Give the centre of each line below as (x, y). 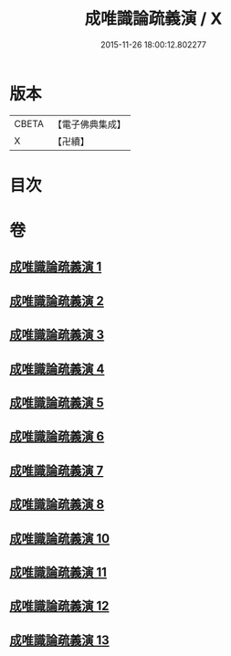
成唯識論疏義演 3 (57, 335)
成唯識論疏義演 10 (60, 539)
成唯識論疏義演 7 (57, 470)
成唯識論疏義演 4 (57, 369)
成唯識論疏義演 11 (58, 572)
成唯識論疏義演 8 (57, 505)
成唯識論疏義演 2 (57, 301)
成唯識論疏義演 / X (153, 19)
